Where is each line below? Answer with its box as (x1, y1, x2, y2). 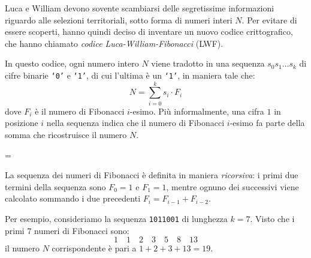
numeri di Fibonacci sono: (34, 224, 129, 236)
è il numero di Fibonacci (35, 104, 125, 117)
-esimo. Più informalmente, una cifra (129, 104, 264, 117)
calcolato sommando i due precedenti (5, 192, 141, 205)
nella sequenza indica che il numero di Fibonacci (46, 116, 225, 129)
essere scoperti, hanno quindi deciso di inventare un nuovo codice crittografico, (5, 25, 293, 38)
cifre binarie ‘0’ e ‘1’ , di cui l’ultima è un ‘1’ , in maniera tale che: (5, 68, 255, 81)
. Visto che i (250, 212, 295, 224)
